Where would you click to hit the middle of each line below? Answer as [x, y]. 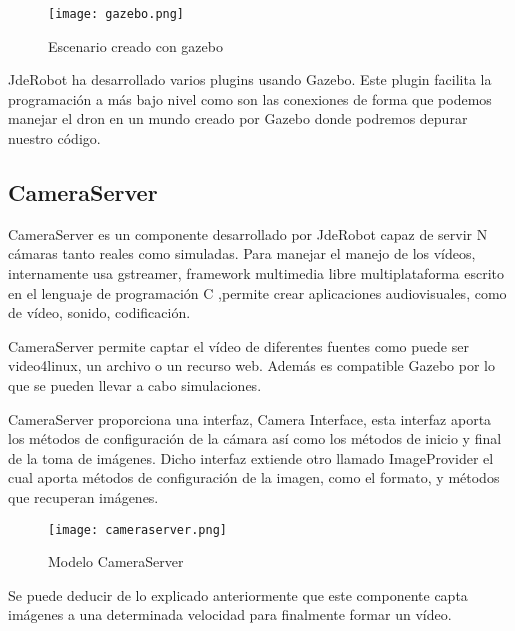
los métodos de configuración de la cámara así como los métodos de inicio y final [255, 438]
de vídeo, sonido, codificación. [99, 312]
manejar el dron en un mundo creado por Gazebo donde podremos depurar [238, 118]
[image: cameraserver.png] [137, 529]
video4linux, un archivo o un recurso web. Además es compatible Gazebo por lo [251, 365]
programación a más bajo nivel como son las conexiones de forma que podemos [250, 98]
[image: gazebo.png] [116, 14]
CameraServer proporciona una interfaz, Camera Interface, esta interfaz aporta [250, 418]
